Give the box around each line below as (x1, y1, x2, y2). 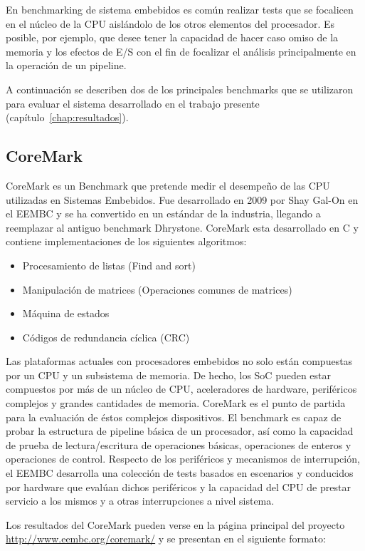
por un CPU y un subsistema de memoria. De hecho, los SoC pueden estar (6, 367, 332, 382)
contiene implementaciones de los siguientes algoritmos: (6, 234, 247, 249)
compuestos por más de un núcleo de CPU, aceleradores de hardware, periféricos (6, 381, 357, 396)
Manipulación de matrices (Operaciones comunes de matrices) (22, 282, 292, 297)
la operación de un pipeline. (6, 58, 127, 73)
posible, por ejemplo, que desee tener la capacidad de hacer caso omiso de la (6, 30, 339, 45)
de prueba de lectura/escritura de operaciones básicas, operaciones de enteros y (6, 437, 351, 452)
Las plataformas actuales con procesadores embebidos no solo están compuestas (6, 354, 353, 369)
